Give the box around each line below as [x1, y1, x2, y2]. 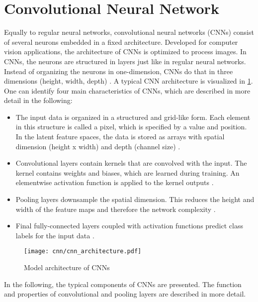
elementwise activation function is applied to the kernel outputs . [15, 177, 214, 188]
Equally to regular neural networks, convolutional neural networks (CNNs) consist [4, 27, 254, 37]
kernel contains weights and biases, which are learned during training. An [15, 167, 240, 178]
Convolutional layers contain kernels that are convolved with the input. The [15, 158, 247, 168]
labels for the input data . [15, 230, 94, 240]
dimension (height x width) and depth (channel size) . [15, 141, 180, 151]
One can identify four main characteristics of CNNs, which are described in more [4, 85, 251, 96]
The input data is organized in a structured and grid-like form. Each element [15, 111, 251, 122]
